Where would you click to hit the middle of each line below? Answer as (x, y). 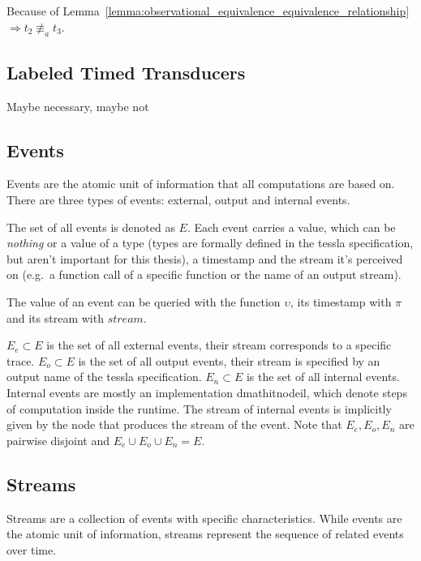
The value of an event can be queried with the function (144, 301)
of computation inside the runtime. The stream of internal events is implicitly (199, 408)
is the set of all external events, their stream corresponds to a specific (219, 345)
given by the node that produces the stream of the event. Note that (174, 424)
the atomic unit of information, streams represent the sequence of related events (205, 534)
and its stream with (55, 317)
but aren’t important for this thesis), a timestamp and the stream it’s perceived (205, 258)
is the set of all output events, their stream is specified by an (229, 360)
